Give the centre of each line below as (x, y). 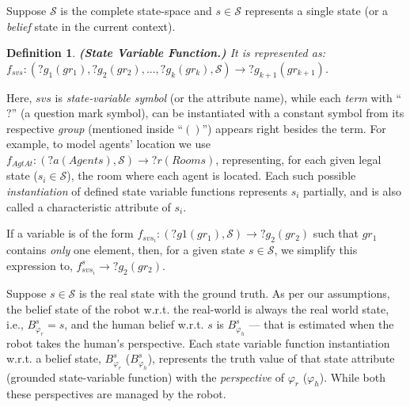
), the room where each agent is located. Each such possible (211, 175)
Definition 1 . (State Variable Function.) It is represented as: (166, 53)
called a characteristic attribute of (89, 206)
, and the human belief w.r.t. (134, 324)
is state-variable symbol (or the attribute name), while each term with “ (228, 97)
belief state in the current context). (91, 26)
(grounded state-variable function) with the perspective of (145, 377)
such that (336, 233)
